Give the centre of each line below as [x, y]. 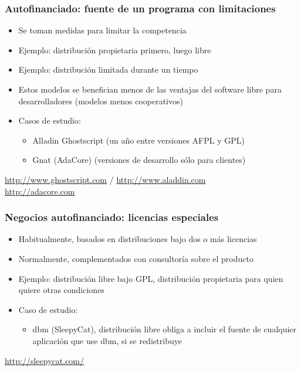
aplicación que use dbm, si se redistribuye [107, 340]
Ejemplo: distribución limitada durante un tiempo [108, 69]
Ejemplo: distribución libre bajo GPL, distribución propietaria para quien [151, 278]
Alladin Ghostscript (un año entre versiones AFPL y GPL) [138, 140]
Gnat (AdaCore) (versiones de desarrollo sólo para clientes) [139, 160]
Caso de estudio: [48, 309]
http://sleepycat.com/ [45, 360]
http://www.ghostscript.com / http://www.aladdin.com [105, 179]
